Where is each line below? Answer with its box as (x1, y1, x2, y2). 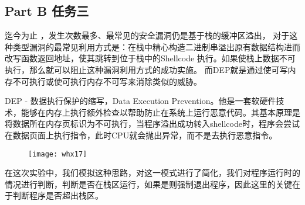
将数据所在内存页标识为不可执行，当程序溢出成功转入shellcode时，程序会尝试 (5, 117, 300, 130)
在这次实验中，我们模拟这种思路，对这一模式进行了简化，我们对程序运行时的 (5, 166, 300, 179)
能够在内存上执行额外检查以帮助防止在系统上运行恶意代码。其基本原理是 (21, 106, 300, 118)
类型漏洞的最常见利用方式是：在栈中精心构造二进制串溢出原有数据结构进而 (12, 40, 300, 53)
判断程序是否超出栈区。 (12, 189, 103, 201)
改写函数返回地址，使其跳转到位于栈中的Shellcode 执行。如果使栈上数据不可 (5, 52, 296, 64)
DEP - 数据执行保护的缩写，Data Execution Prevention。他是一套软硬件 (5, 95, 276, 107)
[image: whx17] (28, 150, 87, 158)
